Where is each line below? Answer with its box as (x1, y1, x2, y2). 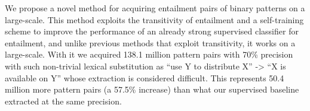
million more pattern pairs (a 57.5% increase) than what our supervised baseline (5, 83, 299, 96)
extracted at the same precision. (5, 94, 122, 107)
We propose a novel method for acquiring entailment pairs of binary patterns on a (5, 2, 305, 14)
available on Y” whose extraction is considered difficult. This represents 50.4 (5, 71, 284, 84)
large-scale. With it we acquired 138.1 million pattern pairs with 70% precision (5, 48, 293, 61)
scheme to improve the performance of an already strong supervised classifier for (5, 25, 299, 37)
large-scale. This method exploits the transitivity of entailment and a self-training (5, 13, 304, 26)
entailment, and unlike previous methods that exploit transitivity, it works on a (5, 36, 296, 49)
